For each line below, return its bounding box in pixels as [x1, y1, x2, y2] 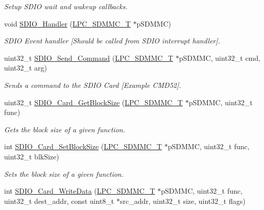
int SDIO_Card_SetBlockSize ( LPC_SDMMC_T [4, 141, 162, 152]
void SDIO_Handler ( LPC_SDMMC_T [4, 18, 131, 29]
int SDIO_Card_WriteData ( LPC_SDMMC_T [4, 185, 155, 196]
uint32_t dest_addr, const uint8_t [4, 195, 114, 206]
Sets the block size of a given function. [4, 168, 124, 179]
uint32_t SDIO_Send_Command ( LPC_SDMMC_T [4, 52, 173, 63]
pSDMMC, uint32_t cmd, [179, 52, 260, 63]
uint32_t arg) [4, 62, 47, 73]
